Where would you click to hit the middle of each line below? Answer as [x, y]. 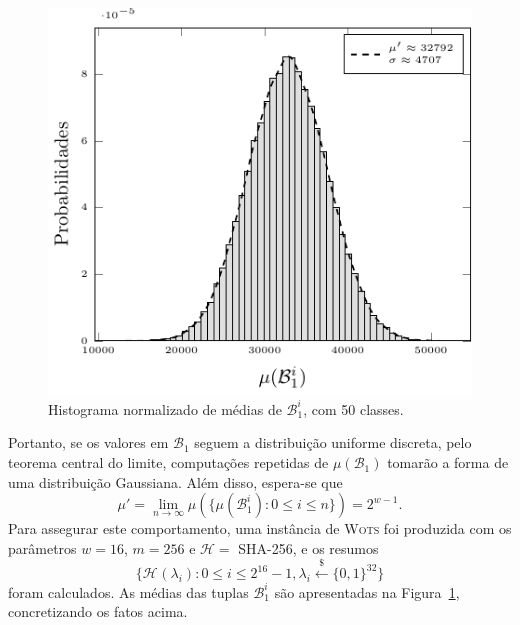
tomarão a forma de [448, 462]
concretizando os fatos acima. [98, 611]
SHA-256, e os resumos [308, 547]
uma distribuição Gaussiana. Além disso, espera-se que [175, 481]
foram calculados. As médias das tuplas [128, 591]
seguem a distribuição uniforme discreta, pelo [333, 442]
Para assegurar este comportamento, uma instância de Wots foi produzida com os [260, 528]
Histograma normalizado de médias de [165, 408]
